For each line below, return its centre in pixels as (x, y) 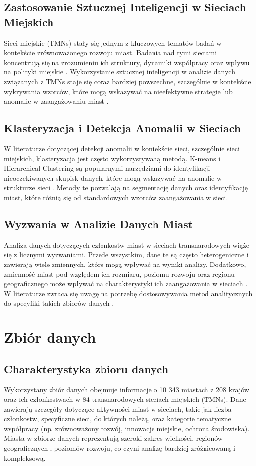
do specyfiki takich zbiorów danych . (59, 303)
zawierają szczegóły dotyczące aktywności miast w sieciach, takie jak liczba (118, 409)
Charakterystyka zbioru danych (86, 368)
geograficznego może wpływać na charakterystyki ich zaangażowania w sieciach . (126, 284)
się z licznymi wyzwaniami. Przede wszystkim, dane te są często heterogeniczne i (126, 254)
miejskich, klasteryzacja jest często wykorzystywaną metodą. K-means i (112, 158)
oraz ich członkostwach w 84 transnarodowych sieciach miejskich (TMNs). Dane (125, 399)
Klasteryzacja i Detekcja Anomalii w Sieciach (123, 128)
